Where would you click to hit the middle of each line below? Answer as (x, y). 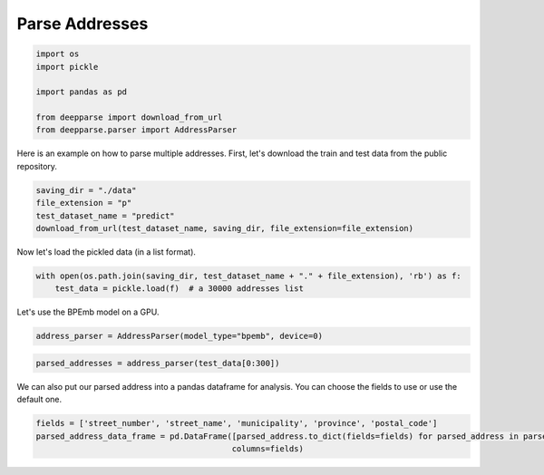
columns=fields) (267, 449)
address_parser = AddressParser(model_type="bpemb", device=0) (180, 336)
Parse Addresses (83, 24)
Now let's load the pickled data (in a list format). (107, 252)
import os (58, 54)
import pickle (67, 67)
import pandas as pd (81, 92)
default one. (39, 400)
